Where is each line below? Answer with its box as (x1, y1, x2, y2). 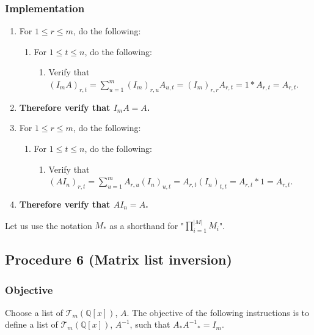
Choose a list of (5, 306, 64, 318)
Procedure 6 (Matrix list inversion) (5, 250, 232, 269)
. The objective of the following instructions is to (126, 306, 310, 318)
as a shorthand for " (109, 219, 184, 231)
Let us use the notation (5, 219, 92, 231)
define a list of (5, 318, 58, 331)
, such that (130, 318, 170, 331)
